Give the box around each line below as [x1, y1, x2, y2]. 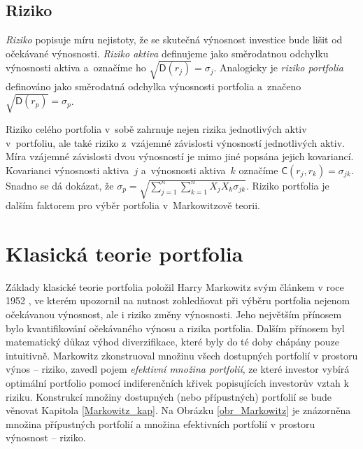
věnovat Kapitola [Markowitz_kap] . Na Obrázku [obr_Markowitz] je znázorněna [6, 403, 351, 418]
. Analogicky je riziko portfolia [213, 60, 344, 75]
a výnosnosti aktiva [141, 162, 226, 177]
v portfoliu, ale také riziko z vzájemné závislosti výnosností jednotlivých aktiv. [6, 135, 345, 150]
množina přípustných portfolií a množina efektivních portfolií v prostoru [6, 416, 315, 431]
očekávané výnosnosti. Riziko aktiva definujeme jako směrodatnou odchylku [6, 45, 329, 60]
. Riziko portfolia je [245, 178, 329, 192]
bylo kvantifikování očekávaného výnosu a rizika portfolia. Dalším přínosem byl [6, 320, 345, 335]
